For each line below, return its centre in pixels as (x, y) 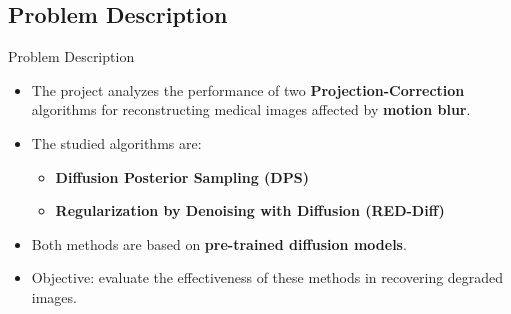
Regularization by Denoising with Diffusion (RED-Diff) (250, 210)
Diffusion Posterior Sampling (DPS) (182, 176)
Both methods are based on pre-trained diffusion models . (219, 243)
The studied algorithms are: (116, 142)
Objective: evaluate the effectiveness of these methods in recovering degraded (267, 277)
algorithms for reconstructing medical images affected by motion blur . (251, 109)
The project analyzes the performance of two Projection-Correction (248, 89)
